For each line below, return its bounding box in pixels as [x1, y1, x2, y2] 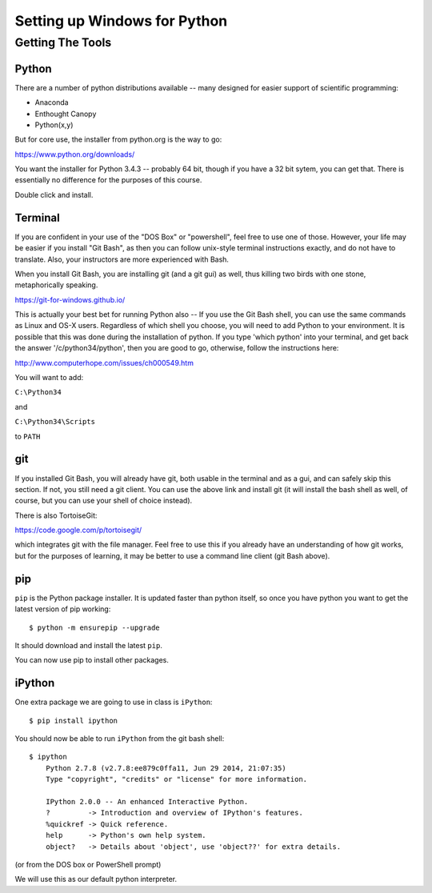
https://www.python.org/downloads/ [14, 149, 135, 159]
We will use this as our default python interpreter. [14, 875, 178, 884]
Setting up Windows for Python [14, 12, 228, 30]
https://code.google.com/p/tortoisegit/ [14, 525, 142, 535]
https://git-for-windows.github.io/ [14, 294, 126, 304]
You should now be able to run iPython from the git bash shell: [14, 734, 225, 743]
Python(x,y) [34, 120, 74, 130]
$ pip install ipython [29, 716, 118, 725]
